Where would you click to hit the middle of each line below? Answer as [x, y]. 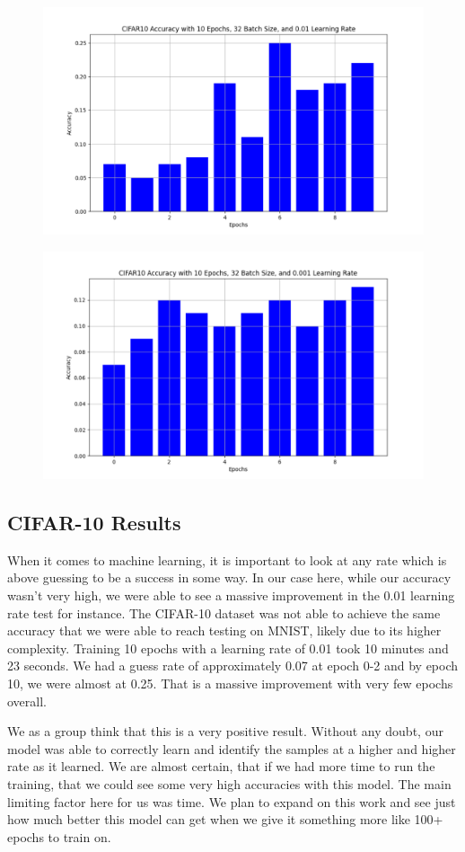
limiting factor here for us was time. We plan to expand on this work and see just [232, 801]
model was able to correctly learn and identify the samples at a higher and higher [232, 748]
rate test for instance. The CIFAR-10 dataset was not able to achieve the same [224, 612]
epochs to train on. [59, 836]
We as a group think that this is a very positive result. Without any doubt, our [225, 731]
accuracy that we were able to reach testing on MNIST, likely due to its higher [224, 630]
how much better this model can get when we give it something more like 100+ [225, 819]
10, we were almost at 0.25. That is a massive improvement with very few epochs [230, 683]
